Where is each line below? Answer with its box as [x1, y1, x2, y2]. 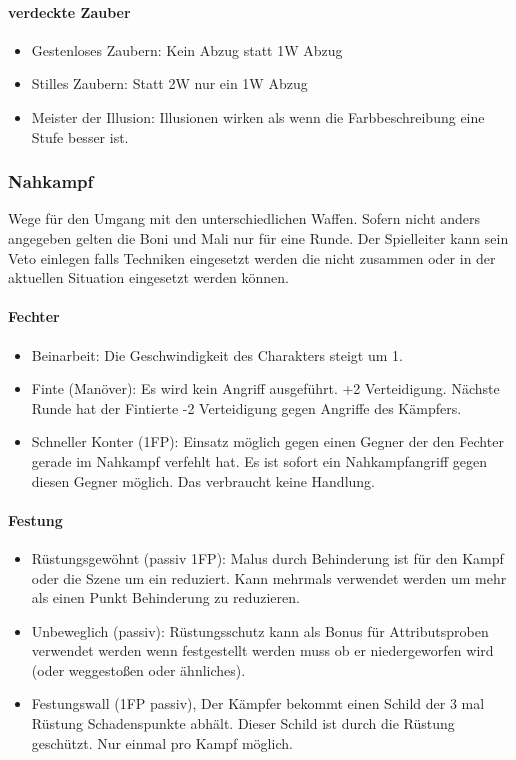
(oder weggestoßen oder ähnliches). [31, 659, 246, 680]
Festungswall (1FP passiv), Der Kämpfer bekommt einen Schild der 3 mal [31, 693, 485, 714]
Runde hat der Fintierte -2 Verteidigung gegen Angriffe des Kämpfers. [31, 397, 462, 418]
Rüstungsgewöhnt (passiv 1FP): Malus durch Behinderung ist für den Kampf [31, 547, 504, 568]
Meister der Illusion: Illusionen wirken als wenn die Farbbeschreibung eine [31, 106, 485, 127]
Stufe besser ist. [31, 126, 129, 147]
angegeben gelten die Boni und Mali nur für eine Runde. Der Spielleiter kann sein [8, 227, 509, 248]
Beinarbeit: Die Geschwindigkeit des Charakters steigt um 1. [31, 344, 403, 365]
